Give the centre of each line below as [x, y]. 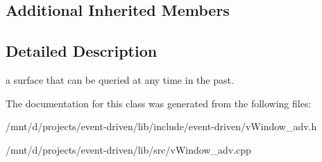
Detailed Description [82, 51]
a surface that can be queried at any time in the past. [120, 79]
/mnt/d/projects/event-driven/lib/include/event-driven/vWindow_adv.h [161, 126]
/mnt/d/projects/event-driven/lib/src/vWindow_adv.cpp [128, 149]
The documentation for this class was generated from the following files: [159, 103]
